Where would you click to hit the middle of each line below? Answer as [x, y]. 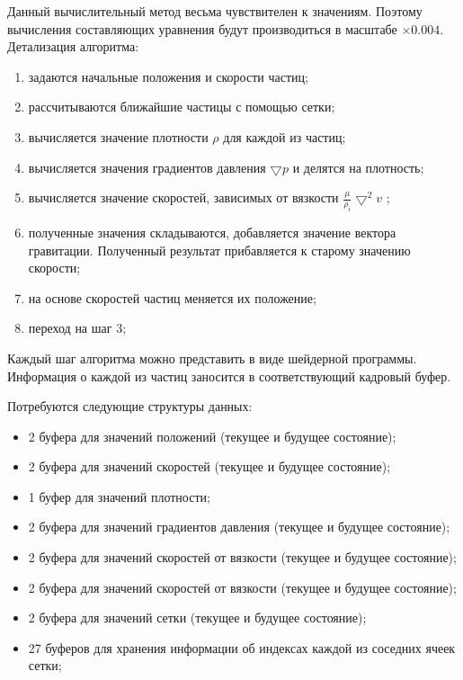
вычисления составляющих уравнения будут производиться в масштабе [202, 28]
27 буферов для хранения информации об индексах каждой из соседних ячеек [242, 647]
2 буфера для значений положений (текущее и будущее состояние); [212, 436]
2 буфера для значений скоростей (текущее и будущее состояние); [209, 466]
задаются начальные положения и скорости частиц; [168, 76]
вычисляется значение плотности [118, 136]
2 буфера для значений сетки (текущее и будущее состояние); [197, 617]
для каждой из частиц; [285, 136]
